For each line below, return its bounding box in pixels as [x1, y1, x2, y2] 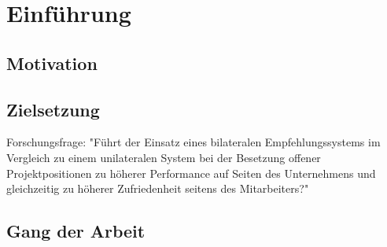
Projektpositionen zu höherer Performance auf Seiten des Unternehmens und [6, 164, 376, 181]
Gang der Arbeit [6, 219, 146, 243]
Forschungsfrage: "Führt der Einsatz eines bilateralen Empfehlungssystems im [6, 134, 381, 150]
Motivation [6, 50, 98, 75]
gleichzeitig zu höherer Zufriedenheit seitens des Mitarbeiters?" [6, 180, 309, 197]
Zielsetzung [6, 97, 100, 121]
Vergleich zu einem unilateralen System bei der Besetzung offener [6, 149, 321, 165]
